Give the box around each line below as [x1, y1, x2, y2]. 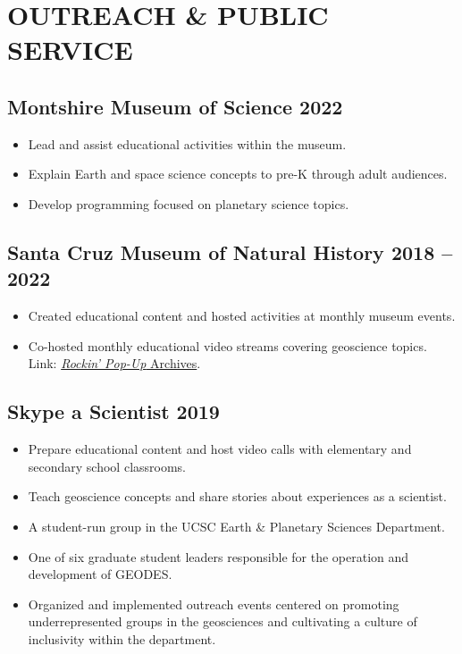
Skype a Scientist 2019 [7, 398, 220, 425]
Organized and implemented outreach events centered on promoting [28, 594, 399, 613]
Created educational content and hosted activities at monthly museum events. [28, 306, 456, 325]
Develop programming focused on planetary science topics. [28, 194, 349, 213]
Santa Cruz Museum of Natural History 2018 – [7, 238, 453, 265]
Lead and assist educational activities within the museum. [28, 134, 347, 153]
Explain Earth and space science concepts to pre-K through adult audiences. [28, 164, 448, 183]
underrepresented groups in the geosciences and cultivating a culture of [28, 612, 417, 631]
